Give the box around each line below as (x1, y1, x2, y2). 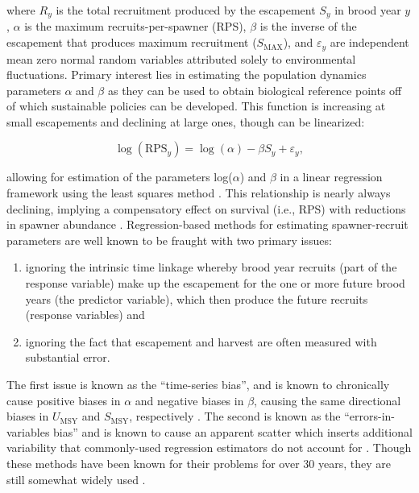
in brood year (334, 2, 401, 18)
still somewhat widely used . (6, 470, 146, 487)
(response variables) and (25, 306, 145, 323)
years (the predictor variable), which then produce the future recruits (25, 290, 368, 307)
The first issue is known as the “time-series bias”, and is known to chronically (6, 376, 390, 392)
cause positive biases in (6, 391, 121, 408)
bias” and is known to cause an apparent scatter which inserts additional (53, 423, 413, 440)
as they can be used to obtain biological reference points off (107, 81, 402, 98)
